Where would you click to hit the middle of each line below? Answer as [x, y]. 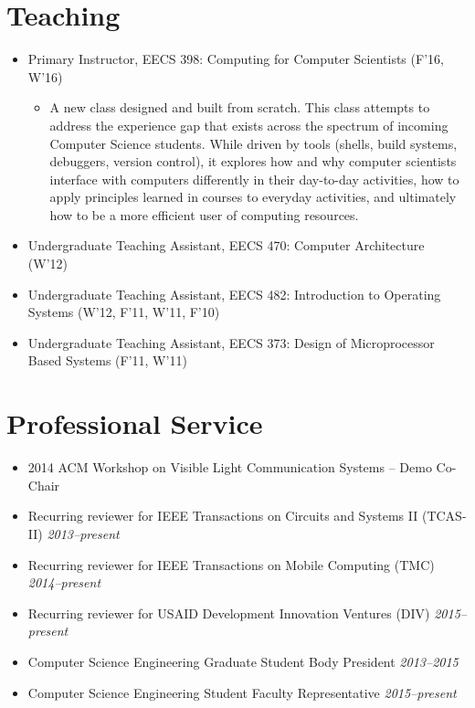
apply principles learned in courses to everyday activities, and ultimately [253, 197]
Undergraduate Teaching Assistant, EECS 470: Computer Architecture [226, 245]
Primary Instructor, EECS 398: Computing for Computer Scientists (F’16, [236, 59]
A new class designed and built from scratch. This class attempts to [240, 107]
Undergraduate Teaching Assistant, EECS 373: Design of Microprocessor [231, 342]
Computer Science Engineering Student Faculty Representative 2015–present [242, 692]
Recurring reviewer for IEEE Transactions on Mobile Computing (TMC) [231, 564]
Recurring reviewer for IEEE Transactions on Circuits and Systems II [223, 516]
